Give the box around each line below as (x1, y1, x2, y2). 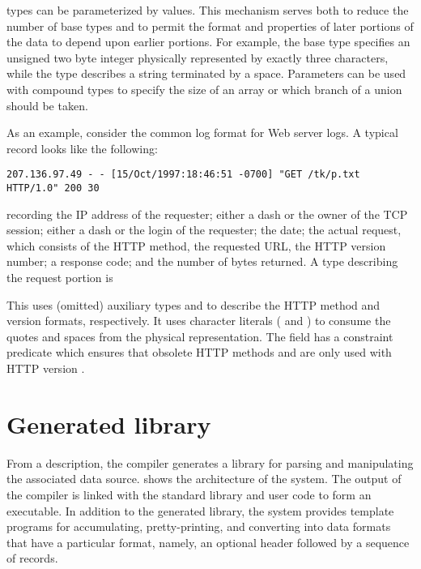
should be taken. (6, 96, 88, 113)
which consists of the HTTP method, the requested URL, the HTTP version (6, 237, 386, 254)
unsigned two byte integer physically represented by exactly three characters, (6, 49, 389, 66)
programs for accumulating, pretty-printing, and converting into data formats (6, 518, 391, 535)
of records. (6, 550, 58, 567)
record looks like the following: (6, 139, 158, 156)
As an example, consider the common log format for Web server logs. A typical (6, 124, 398, 141)
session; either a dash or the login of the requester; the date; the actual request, (6, 221, 402, 238)
